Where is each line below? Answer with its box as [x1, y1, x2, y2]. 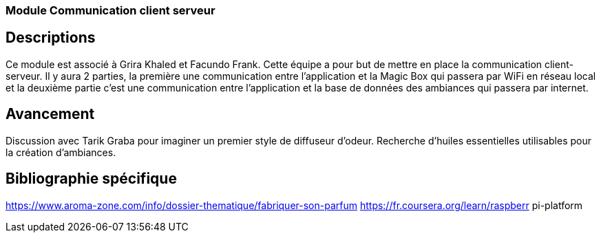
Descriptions [6, 29, 96, 47]
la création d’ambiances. [6, 146, 116, 158]
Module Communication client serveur [6, 3, 215, 17]
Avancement [6, 105, 95, 123]
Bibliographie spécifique [6, 170, 177, 188]
